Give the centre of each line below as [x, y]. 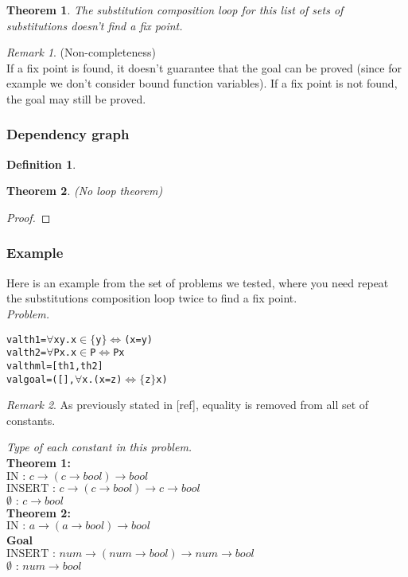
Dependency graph [68, 134]
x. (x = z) [102, 379]
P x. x [65, 353]
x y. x [65, 339]
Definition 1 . [41, 164]
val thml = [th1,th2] [55, 366]
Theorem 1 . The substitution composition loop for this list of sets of [175, 10]
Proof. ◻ [29, 217]
